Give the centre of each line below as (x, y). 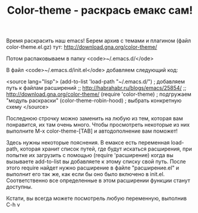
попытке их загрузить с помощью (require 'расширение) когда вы (90, 155)
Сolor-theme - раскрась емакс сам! (100, 10)
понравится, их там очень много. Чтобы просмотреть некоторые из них (98, 125)
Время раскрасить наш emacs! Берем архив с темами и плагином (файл (99, 41)
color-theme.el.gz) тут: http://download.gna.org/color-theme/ (82, 47)
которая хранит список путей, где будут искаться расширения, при (106, 149)
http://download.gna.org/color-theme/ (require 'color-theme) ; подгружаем (99, 94)
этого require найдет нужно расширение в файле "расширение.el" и (93, 168)
